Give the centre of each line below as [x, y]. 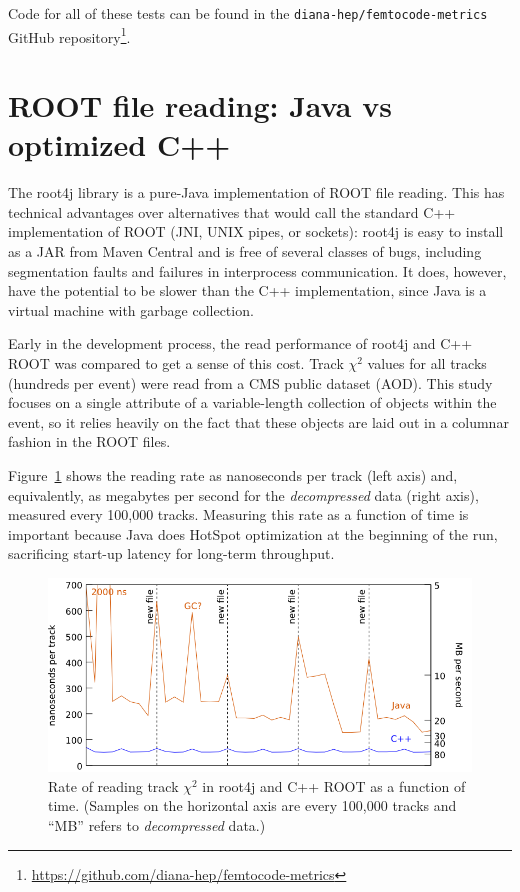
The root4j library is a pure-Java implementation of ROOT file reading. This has [256, 192]
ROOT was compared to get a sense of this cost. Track [176, 362]
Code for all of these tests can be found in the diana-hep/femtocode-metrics [248, 13]
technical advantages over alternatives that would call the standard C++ [232, 211]
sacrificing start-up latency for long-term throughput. [171, 553]
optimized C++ [119, 144]
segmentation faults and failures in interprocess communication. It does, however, [257, 270]
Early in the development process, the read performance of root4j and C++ [240, 343]
